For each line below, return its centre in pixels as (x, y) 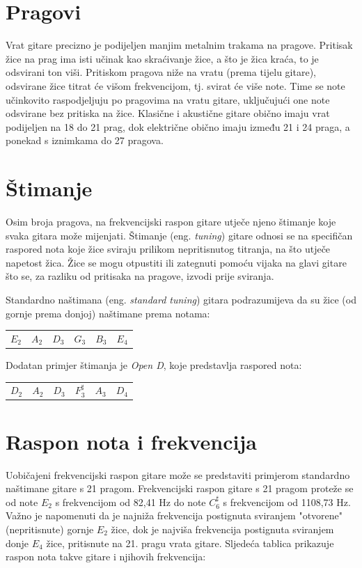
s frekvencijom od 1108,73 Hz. (287, 502)
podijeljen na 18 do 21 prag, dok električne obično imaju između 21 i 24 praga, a (178, 126)
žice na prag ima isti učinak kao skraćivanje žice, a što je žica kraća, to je (162, 58)
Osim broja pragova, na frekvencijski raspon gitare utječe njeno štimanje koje (171, 221)
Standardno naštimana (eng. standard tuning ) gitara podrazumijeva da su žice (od (181, 299)
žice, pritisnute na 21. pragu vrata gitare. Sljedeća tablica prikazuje (190, 543)
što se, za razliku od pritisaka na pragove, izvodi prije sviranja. (140, 276)
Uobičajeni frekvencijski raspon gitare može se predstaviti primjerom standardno (178, 474)
